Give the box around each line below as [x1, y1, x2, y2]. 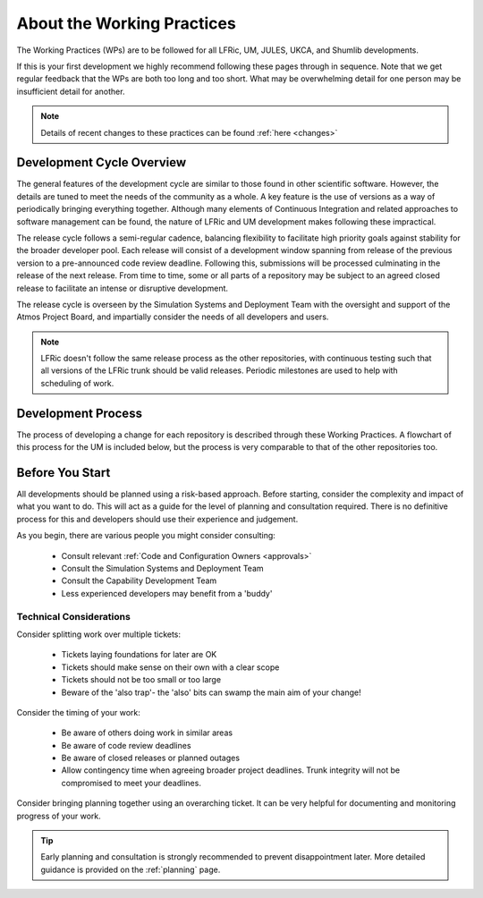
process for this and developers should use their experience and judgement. [16, 513, 299, 524]
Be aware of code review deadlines [61, 740, 191, 750]
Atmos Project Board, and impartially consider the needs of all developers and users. [16, 311, 329, 322]
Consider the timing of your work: [16, 707, 140, 717]
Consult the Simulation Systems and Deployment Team [61, 563, 264, 574]
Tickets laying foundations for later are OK [61, 649, 217, 660]
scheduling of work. [40, 377, 114, 388]
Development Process [16, 405, 143, 420]
